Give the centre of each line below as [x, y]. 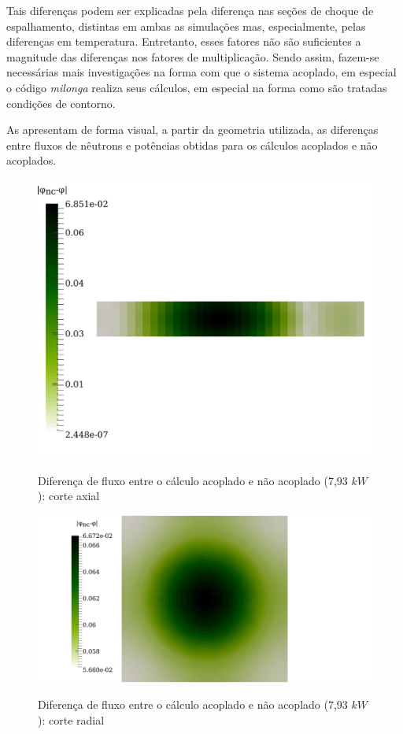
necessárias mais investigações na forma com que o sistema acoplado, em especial [201, 72]
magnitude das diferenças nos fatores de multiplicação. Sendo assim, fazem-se [193, 56]
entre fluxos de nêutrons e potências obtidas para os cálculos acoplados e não [192, 145]
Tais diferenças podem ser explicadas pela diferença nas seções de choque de [190, 10]
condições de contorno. [61, 103]
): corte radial [71, 719]
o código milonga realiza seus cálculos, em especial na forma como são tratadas [197, 87]
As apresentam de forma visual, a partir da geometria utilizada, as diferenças [192, 130]
